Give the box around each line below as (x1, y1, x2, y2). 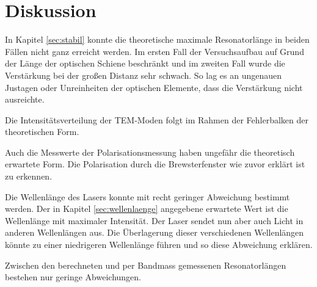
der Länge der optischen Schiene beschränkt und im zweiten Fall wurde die (5, 57, 285, 70)
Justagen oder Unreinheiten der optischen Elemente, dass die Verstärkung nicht (5, 81, 303, 93)
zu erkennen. (5, 170, 53, 183)
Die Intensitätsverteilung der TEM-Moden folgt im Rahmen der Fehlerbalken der (5, 113, 308, 126)
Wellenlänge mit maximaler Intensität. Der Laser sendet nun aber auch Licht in (5, 214, 304, 227)
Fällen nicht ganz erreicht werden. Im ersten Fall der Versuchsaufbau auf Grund (5, 45, 304, 57)
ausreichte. (5, 93, 45, 106)
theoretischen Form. (5, 125, 79, 138)
